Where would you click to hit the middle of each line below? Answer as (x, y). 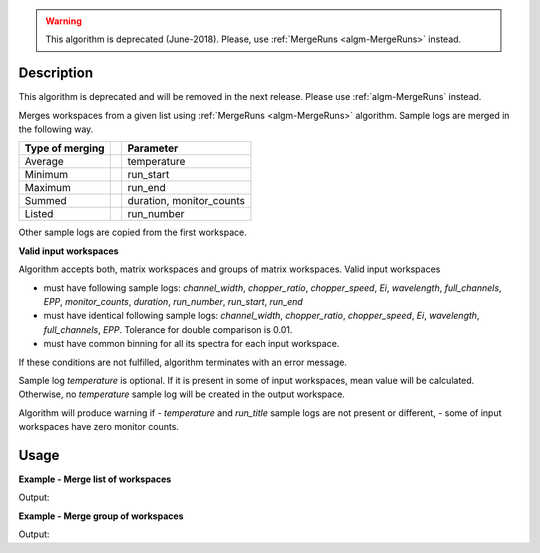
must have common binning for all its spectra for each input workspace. (191, 344)
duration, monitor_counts (186, 201)
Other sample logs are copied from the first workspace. (132, 232)
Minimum (46, 175)
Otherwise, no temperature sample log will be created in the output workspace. (181, 394)
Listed (39, 214)
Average (44, 162)
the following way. (56, 129)
